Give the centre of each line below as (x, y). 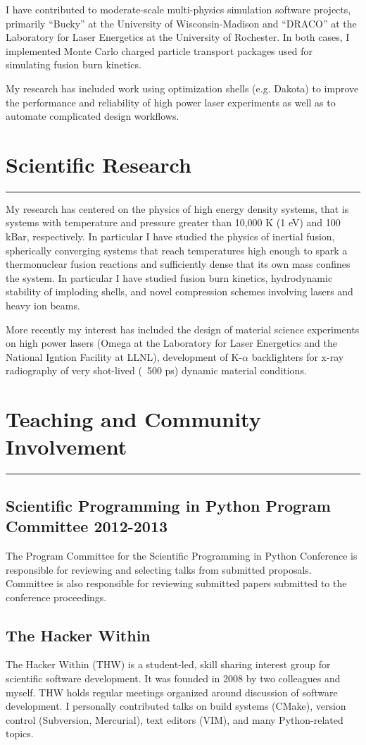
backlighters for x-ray (298, 356)
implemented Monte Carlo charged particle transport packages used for (159, 50)
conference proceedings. (56, 597)
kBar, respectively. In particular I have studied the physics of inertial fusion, (170, 236)
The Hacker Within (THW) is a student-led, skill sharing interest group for (168, 664)
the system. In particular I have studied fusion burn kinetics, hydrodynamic (169, 277)
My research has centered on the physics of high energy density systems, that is (177, 208)
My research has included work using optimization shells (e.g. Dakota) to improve (182, 88)
